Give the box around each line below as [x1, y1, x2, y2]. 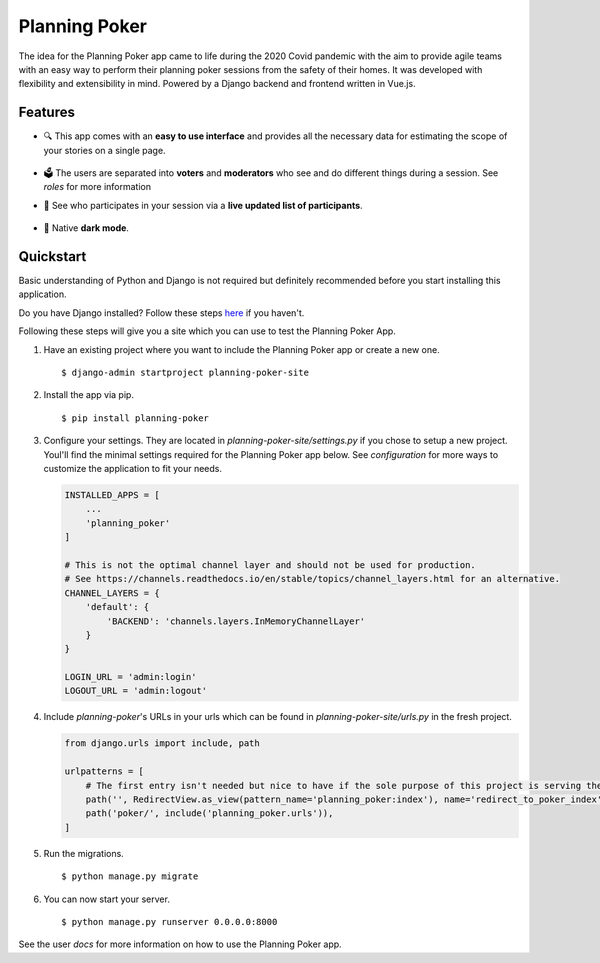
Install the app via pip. [43, 389, 135, 401]
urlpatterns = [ [64, 766, 145, 777]
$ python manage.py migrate [61, 871, 199, 882]
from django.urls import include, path [64, 738, 260, 749]
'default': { [85, 601, 150, 613]
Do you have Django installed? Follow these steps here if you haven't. [18, 306, 305, 319]
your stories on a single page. [43, 144, 166, 156]
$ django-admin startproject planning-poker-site [61, 367, 310, 379]
